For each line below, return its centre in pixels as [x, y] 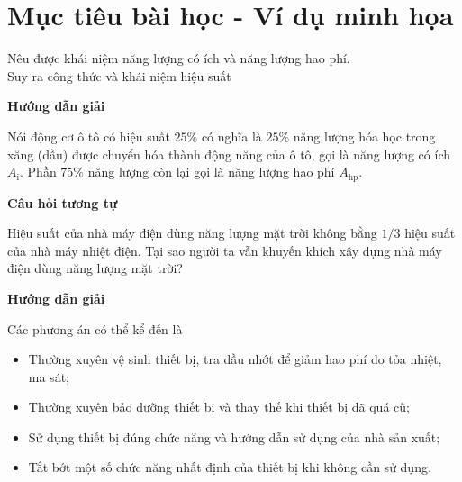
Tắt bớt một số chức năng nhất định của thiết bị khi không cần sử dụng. [230, 467]
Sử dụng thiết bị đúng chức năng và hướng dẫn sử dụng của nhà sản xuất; [234, 437]
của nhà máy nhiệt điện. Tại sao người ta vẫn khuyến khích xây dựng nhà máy [225, 250]
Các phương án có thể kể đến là [95, 328]
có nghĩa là [231, 136]
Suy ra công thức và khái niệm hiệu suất [119, 75]
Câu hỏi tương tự [63, 202]
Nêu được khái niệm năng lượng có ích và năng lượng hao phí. [179, 58]
